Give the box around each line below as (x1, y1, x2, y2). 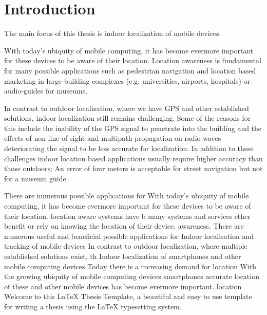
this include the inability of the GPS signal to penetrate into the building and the (4, 122, 262, 133)
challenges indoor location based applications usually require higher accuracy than (4, 153, 263, 163)
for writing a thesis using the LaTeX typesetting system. (4, 301, 182, 311)
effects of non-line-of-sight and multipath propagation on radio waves (4, 133, 221, 143)
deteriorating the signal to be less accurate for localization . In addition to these (4, 143, 254, 154)
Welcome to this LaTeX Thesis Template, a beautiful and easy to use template (4, 291, 252, 302)
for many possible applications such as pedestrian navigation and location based (4, 65, 256, 76)
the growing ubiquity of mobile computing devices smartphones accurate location (4, 271, 259, 282)
